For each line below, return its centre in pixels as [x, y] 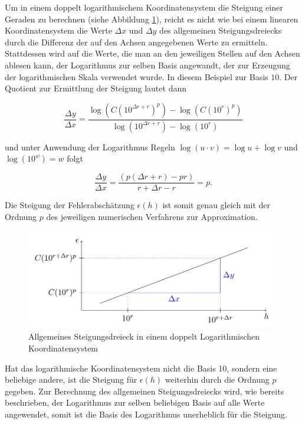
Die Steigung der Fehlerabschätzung [70, 205]
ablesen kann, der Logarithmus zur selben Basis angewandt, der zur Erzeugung [147, 65]
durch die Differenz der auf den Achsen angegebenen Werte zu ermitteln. [136, 42]
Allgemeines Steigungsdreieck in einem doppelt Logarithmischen [144, 336]
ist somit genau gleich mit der [217, 205]
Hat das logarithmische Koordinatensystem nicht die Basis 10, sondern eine [141, 368]
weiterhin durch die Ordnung [217, 379]
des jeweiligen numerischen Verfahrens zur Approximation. [152, 216]
